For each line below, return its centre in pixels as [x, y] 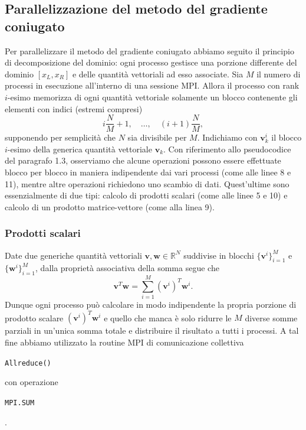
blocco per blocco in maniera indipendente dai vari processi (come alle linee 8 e [148, 172]
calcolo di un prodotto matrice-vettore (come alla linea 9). [110, 206]
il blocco [287, 137]
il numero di [279, 74]
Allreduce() [28, 363]
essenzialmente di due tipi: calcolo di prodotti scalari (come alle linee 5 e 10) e [146, 195]
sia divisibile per [157, 137]
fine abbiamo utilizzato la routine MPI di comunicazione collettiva [124, 342]
